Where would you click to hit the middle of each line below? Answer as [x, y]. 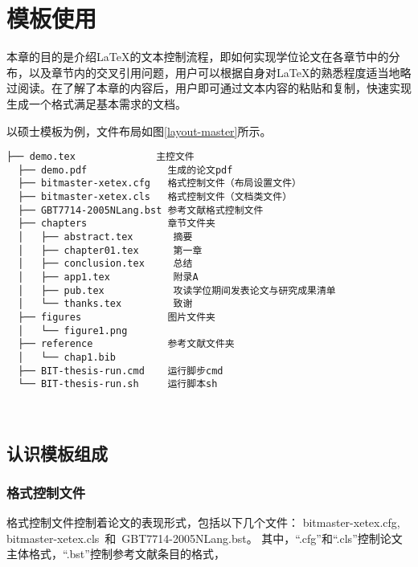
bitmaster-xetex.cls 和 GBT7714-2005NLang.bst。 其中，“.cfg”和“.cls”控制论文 [205, 538]
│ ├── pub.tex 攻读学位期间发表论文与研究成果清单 [177, 290]
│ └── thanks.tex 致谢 [105, 304]
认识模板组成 [57, 453]
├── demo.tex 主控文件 [100, 157]
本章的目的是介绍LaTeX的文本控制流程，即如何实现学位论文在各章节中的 [198, 57]
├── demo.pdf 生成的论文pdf [125, 170]
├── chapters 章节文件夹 [117, 224]
